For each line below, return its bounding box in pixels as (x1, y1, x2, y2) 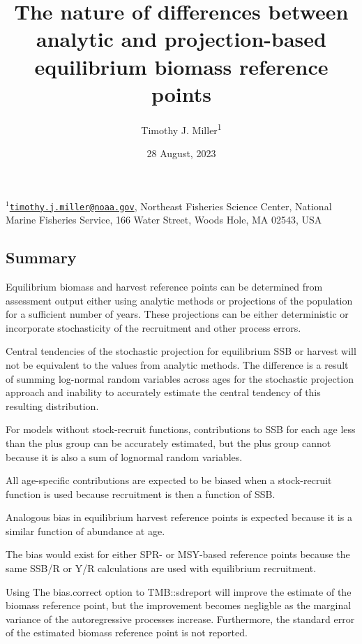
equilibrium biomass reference (34, 52, 329, 80)
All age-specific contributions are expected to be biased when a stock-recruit (6, 473, 332, 488)
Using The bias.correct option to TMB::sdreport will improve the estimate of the (6, 584, 352, 599)
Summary (6, 247, 77, 268)
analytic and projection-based (36, 24, 326, 53)
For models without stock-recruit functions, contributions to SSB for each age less (6, 422, 356, 437)
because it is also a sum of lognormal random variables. (6, 449, 243, 464)
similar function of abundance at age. (6, 523, 165, 538)
